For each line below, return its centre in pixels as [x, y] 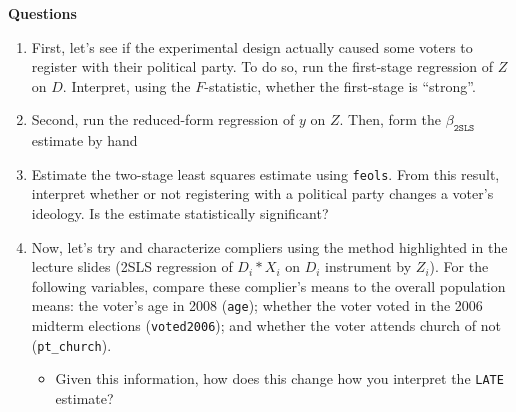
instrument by [368, 266]
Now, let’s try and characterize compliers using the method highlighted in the [269, 246]
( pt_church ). [71, 344]
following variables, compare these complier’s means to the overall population [268, 285]
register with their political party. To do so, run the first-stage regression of [262, 66]
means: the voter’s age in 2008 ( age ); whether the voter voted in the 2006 [257, 305]
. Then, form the [390, 119]
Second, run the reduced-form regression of [163, 119]
